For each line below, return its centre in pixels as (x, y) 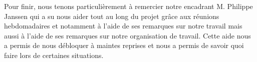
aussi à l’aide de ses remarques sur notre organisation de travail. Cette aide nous (127, 35)
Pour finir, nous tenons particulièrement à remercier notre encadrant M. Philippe (128, 6)
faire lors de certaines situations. (54, 55)
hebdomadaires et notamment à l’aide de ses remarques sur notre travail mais (123, 26)
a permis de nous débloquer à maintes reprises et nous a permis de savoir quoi (124, 45)
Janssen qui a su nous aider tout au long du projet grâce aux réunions (112, 16)
